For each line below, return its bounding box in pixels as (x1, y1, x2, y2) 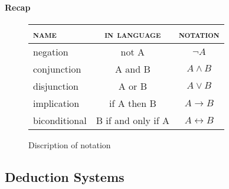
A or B (118, 79, 147, 93)
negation (33, 44, 68, 58)
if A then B (109, 96, 156, 110)
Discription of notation (28, 138, 111, 151)
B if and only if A (96, 113, 169, 127)
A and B (114, 61, 151, 76)
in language (104, 27, 161, 41)
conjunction (33, 61, 81, 76)
